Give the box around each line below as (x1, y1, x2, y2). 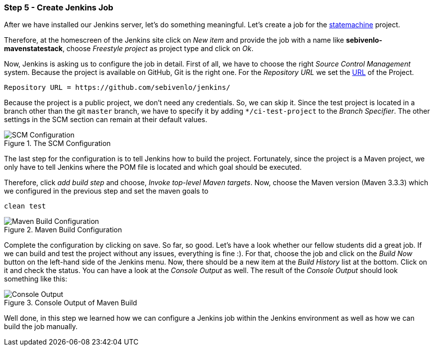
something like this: (4, 275, 68, 283)
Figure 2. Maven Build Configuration (4, 225, 122, 234)
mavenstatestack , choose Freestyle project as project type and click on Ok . (4, 44, 254, 53)
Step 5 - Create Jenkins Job (4, 2, 113, 12)
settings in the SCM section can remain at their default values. (4, 115, 207, 124)
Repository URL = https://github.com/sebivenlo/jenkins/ (4, 83, 231, 92)
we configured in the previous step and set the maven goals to (4, 187, 209, 196)
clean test (4, 202, 46, 210)
